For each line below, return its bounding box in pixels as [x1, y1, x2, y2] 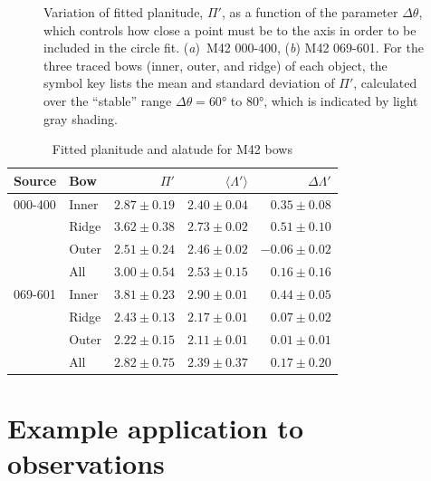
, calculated [353, 73, 417, 92]
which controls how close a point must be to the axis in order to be [43, 20, 417, 39]
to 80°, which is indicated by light [230, 91, 418, 110]
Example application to [7, 409, 303, 446]
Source [14, 170, 57, 189]
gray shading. [43, 109, 118, 128]
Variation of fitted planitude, [43, 3, 204, 21]
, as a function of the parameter [221, 3, 398, 21]
